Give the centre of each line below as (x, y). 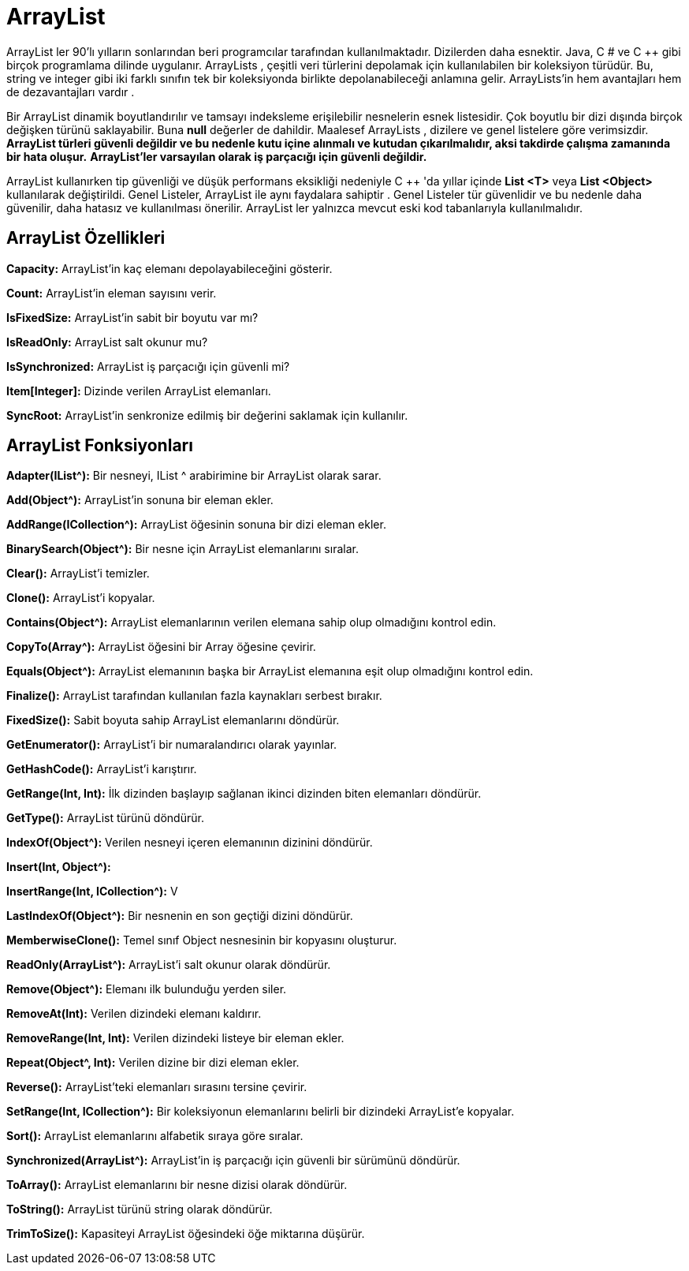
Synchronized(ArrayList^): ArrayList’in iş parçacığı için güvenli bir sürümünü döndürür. (233, 1161)
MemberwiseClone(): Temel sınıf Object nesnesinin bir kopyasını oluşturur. (202, 940)
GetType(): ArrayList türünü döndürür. (105, 818)
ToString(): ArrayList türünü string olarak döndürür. (140, 1209)
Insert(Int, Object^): (59, 867)
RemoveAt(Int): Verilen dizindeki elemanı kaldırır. (134, 1014)
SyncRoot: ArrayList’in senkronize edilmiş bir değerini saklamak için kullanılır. (207, 415)
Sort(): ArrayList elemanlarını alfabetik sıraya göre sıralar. (155, 1136)
